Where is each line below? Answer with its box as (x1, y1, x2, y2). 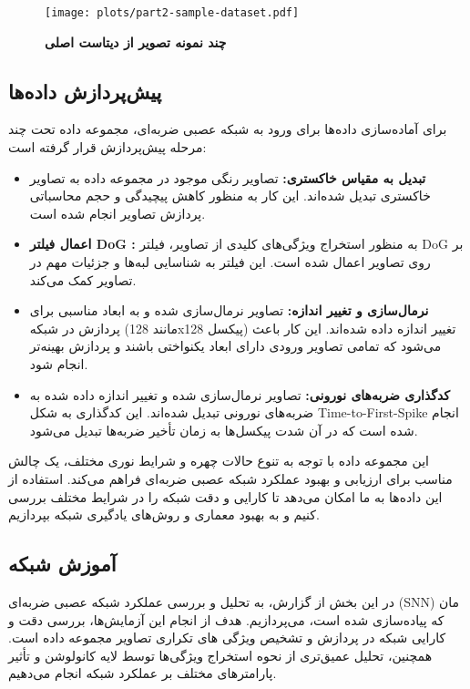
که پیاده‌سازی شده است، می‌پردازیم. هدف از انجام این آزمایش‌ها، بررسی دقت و (8, 610, 444, 629)
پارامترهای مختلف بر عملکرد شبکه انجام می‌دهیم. (8, 663, 277, 683)
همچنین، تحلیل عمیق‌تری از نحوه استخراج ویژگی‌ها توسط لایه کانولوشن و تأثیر (8, 645, 433, 664)
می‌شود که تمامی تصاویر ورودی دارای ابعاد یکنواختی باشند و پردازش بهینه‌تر (29, 336, 442, 355)
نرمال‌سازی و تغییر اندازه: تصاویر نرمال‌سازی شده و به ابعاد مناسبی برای (29, 301, 429, 320)
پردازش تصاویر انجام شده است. (29, 203, 206, 222)
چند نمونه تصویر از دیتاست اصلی (45, 32, 227, 51)
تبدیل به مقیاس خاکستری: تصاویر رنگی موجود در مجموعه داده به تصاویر (29, 168, 426, 187)
